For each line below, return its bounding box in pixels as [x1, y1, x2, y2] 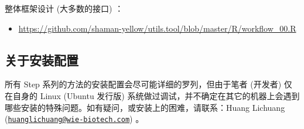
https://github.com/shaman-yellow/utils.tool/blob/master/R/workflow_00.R [18, 22, 296, 34]
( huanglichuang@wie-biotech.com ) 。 [5, 113, 144, 125]
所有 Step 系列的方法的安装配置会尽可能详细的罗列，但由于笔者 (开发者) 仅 [5, 78, 292, 90]
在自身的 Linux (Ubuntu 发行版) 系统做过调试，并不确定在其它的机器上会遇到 [5, 89, 300, 101]
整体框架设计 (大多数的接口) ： [5, 2, 124, 14]
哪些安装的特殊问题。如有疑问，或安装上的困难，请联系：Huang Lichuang [5, 101, 285, 113]
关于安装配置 [5, 50, 78, 69]
